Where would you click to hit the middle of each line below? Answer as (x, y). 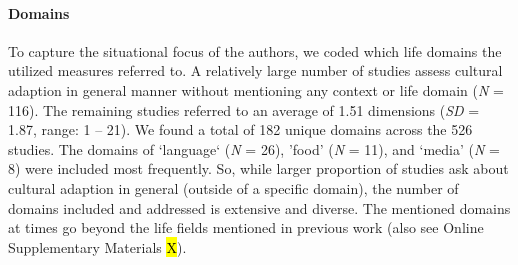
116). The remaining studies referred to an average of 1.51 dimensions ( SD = (244, 109)
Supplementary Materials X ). (97, 246)
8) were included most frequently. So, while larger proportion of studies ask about (258, 168)
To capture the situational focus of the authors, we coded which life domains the (255, 50)
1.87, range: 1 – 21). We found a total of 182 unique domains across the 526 (240, 129)
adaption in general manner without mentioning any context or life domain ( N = (256, 89)
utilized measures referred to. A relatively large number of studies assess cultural (255, 70)
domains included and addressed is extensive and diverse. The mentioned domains (259, 207)
